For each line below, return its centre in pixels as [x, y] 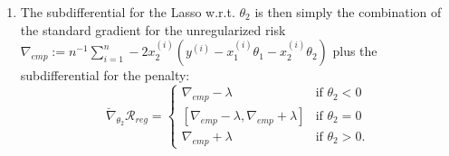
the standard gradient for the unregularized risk [153, 29]
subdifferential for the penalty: [105, 75]
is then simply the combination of [348, 12]
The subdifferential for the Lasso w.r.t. [128, 12]
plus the [355, 51]
